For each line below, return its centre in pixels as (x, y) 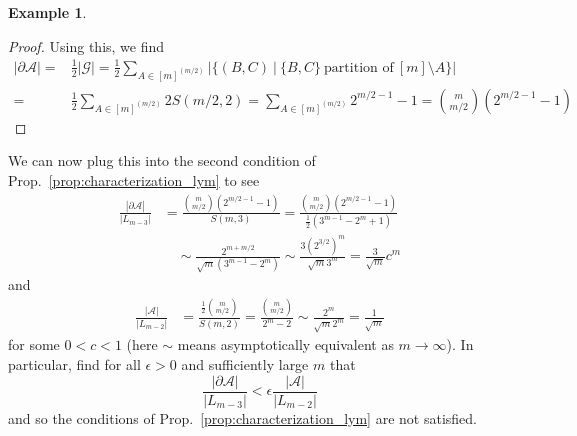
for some (34, 344)
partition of (359, 67)
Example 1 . (47, 12)
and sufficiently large (245, 364)
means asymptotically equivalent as (285, 344)
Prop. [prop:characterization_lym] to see (134, 179)
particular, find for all (74, 364)
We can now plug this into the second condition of (162, 160)
